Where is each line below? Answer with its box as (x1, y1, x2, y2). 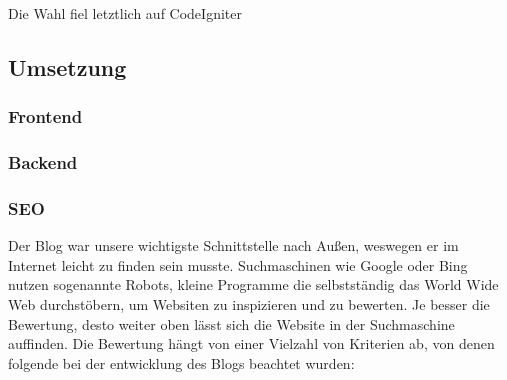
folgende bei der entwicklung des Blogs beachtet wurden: (8, 352, 355, 373)
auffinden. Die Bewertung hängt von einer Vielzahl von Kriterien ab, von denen (8, 333, 495, 354)
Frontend (8, 104, 83, 129)
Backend (8, 150, 78, 175)
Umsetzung (8, 51, 127, 82)
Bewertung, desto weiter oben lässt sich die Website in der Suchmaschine (8, 313, 455, 334)
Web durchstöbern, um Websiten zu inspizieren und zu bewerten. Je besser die (8, 294, 490, 315)
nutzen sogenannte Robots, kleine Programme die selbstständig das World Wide (8, 274, 499, 295)
